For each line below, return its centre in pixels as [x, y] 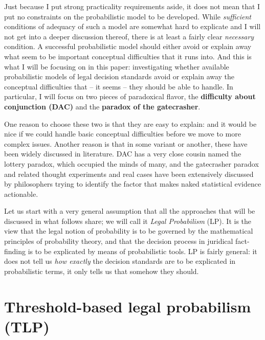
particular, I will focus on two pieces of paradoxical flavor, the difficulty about [130, 96]
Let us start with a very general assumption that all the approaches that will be [130, 211]
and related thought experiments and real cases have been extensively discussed [129, 174]
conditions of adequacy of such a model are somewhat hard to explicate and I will [132, 26]
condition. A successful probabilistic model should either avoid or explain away [128, 46]
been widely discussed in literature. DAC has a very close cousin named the [123, 154]
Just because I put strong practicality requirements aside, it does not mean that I [132, 6]
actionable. [21, 194]
